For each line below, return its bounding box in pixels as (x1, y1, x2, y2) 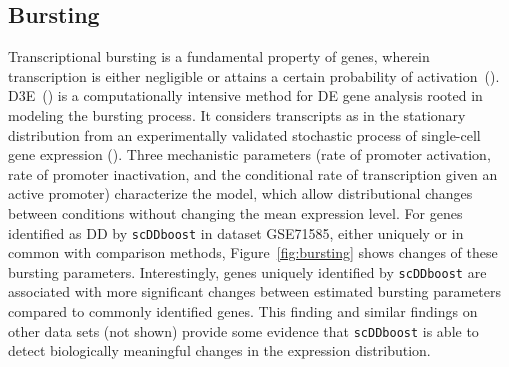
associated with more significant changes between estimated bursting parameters (8, 281, 501, 302)
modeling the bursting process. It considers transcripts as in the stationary (8, 104, 466, 125)
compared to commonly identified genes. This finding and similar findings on (8, 301, 478, 322)
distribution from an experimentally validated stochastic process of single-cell (8, 124, 481, 145)
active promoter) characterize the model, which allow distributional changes (8, 183, 473, 204)
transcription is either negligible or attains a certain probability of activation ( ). (8, 65, 500, 86)
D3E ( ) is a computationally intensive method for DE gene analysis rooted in (8, 85, 483, 106)
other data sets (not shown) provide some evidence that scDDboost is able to (8, 320, 479, 341)
